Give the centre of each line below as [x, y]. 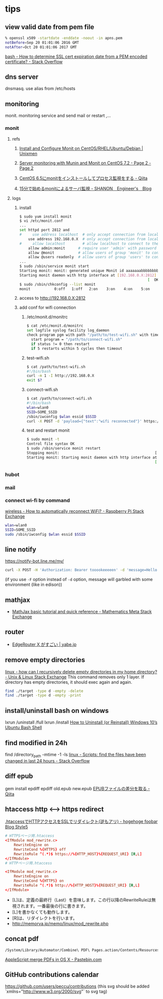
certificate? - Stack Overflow [34, 61]
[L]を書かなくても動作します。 [42, 912]
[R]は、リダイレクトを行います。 [45, 918]
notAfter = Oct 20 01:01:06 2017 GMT [41, 47]
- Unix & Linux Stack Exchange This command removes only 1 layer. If [75, 677]
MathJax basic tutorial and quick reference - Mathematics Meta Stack [82, 611]
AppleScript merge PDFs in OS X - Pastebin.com [53, 959]
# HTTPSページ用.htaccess [30, 836]
